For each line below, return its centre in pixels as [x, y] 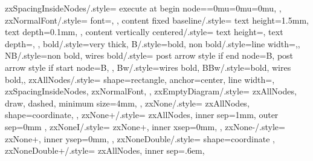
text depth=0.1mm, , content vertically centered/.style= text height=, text [144, 32]
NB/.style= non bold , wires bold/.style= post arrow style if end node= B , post [149, 55]
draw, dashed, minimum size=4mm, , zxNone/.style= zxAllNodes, [127, 103]
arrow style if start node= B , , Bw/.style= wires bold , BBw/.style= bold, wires [148, 67]
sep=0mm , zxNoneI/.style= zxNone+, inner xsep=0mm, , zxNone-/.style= [145, 126]
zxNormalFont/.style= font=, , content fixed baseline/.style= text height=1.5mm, [157, 20]
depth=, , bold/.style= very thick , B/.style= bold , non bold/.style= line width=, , [153, 43]
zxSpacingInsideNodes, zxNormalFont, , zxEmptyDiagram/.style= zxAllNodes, [151, 91]
